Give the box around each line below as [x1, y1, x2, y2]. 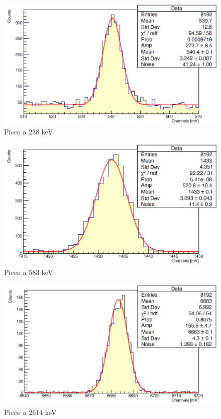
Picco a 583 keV [4, 267, 53, 277]
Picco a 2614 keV [4, 407, 57, 417]
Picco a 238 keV [4, 126, 53, 137]
